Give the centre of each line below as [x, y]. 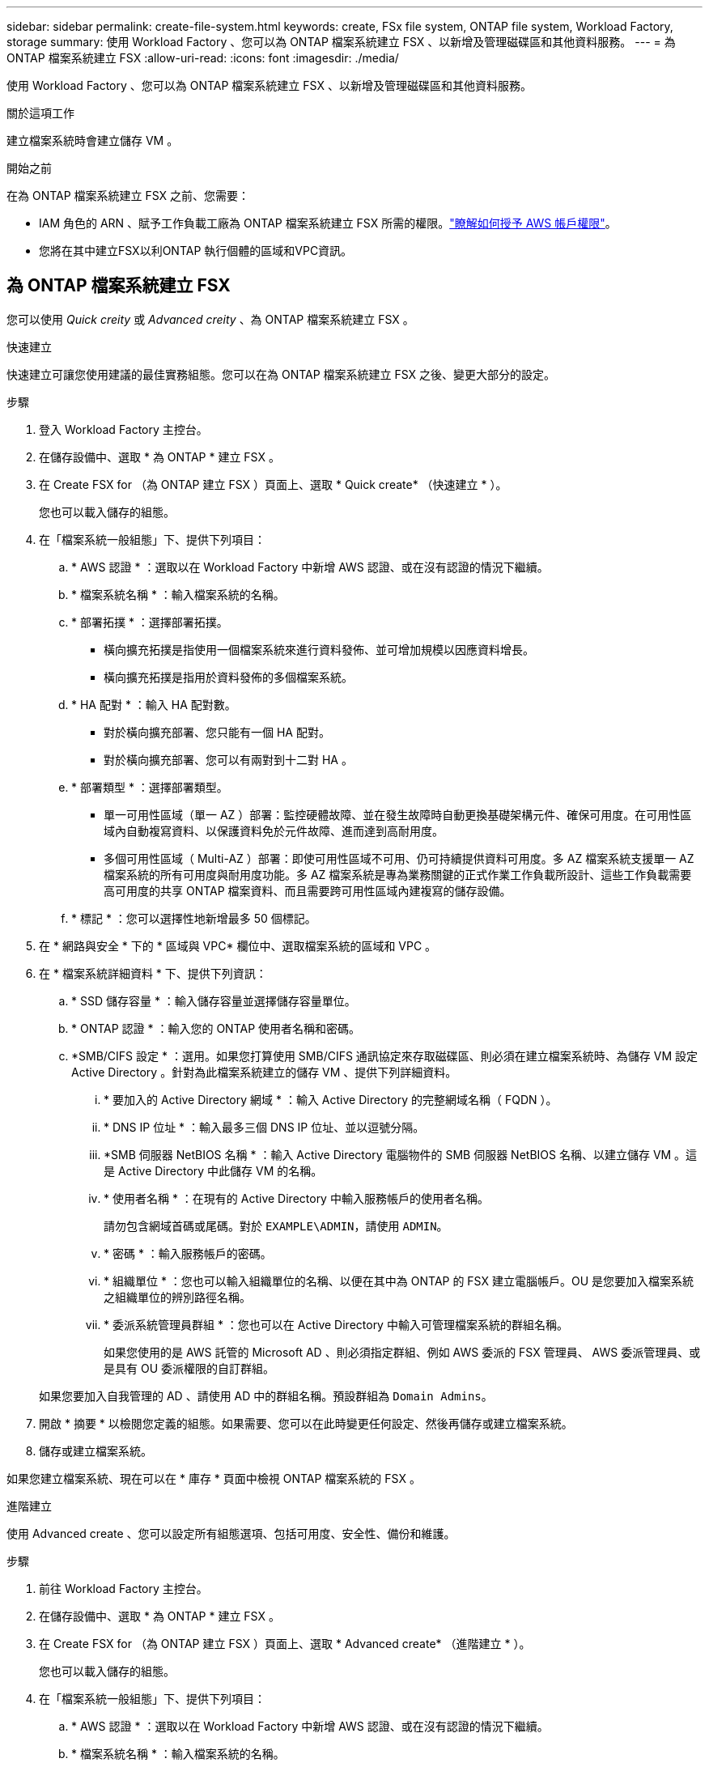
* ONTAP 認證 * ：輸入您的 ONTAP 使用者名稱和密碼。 [216, 1028]
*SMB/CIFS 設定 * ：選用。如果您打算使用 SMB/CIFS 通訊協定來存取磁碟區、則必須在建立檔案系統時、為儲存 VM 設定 [385, 1056]
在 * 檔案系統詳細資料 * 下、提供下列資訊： [153, 973]
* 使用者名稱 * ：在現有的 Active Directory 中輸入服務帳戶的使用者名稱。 [296, 1198]
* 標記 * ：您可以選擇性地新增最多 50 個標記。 [194, 918]
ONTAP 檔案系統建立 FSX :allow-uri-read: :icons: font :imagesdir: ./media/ [203, 58]
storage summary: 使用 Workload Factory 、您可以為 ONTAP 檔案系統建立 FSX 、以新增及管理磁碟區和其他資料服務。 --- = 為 [341, 42]
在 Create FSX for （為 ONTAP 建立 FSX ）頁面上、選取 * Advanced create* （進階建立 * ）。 [285, 1643]
